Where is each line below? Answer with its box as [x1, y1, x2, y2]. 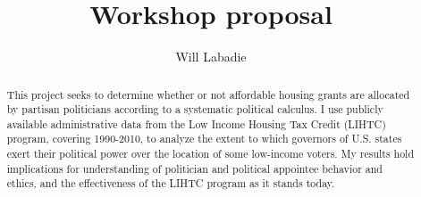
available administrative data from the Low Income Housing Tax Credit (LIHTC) [6, 116, 386, 131]
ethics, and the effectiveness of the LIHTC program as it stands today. [6, 176, 335, 191]
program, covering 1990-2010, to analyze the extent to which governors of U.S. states [6, 131, 402, 146]
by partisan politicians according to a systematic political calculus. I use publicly [6, 102, 383, 117]
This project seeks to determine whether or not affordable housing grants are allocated [6, 86, 410, 102]
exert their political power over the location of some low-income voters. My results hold [6, 146, 415, 161]
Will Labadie [175, 47, 247, 66]
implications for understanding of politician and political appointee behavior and [6, 160, 383, 176]
